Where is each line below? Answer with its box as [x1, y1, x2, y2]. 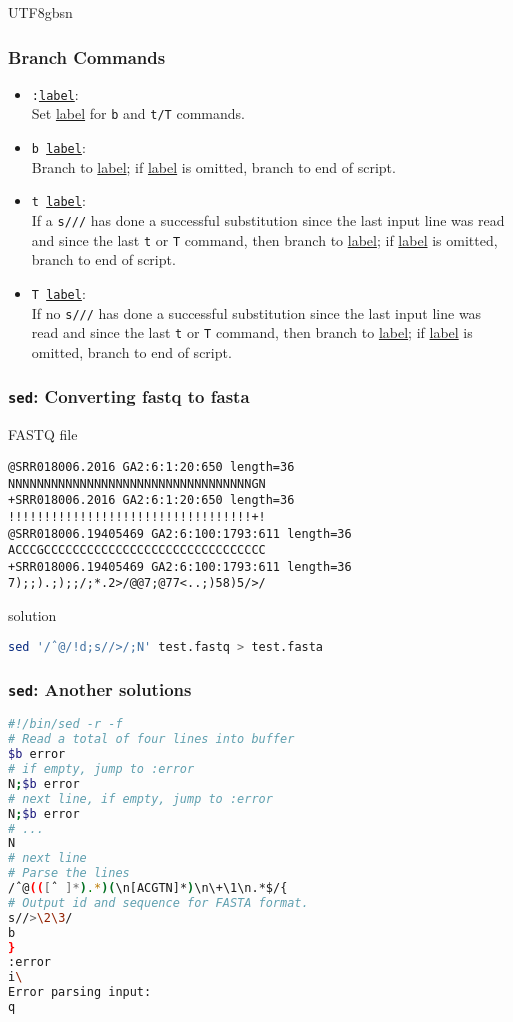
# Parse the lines [8, 866, 130, 881]
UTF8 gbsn [8, 2, 73, 22]
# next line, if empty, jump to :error [8, 791, 273, 806]
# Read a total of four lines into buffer [8, 732, 295, 747]
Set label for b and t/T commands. [31, 103, 245, 124]
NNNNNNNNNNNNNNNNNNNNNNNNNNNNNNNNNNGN [8, 476, 266, 491]
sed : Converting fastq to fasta [8, 384, 250, 409]
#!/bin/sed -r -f [8, 717, 123, 732]
